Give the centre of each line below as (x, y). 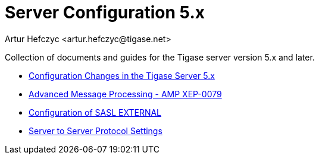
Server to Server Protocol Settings (96, 131)
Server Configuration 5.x (105, 12)
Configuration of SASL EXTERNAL (95, 112)
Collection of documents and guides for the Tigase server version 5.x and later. (160, 57)
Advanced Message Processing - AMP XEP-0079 (125, 94)
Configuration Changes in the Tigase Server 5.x (122, 75)
